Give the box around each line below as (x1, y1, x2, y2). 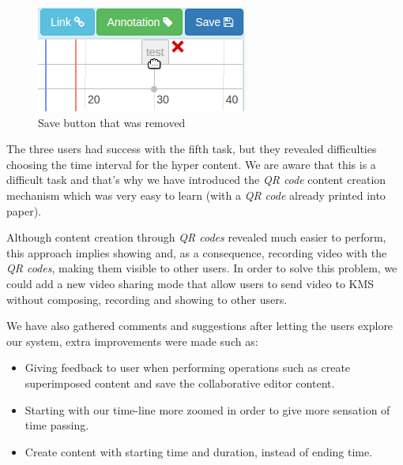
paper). (6, 202, 42, 219)
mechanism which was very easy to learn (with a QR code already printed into (6, 186, 386, 203)
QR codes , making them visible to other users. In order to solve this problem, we (6, 260, 397, 276)
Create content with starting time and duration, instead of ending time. (24, 443, 373, 459)
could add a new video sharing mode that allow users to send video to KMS (6, 275, 375, 291)
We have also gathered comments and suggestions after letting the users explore (6, 317, 394, 334)
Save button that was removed (38, 114, 186, 130)
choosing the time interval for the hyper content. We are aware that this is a (6, 156, 376, 172)
